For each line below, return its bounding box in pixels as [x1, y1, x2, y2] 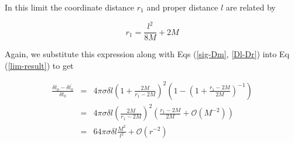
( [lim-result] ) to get [5, 59, 74, 71]
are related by [225, 1, 276, 13]
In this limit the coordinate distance [5, 1, 135, 13]
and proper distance [146, 1, 218, 13]
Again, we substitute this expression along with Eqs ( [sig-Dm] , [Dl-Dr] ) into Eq [5, 48, 289, 60]
